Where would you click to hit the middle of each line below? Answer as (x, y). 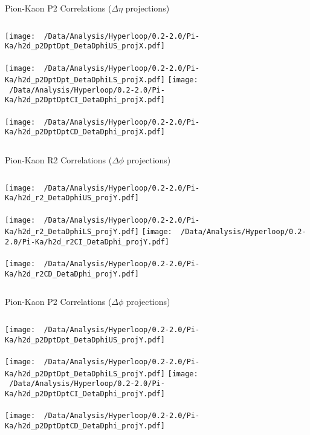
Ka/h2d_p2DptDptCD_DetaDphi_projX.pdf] (85, 132)
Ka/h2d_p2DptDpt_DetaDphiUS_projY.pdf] (85, 340)
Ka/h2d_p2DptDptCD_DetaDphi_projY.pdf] (85, 426)
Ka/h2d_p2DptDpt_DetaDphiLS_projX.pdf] (85, 80)
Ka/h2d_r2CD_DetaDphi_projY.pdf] (72, 274)
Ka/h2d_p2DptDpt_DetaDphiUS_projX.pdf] (85, 46)
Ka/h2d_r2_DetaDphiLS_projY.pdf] (72, 232)
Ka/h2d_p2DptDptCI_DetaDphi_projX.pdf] (85, 100)
